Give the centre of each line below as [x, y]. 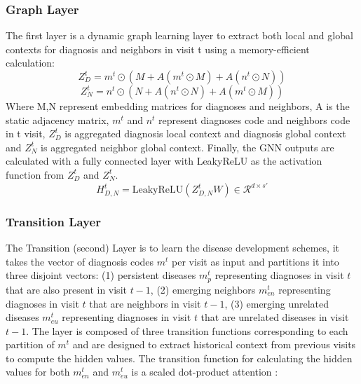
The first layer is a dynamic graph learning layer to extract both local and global [179, 35]
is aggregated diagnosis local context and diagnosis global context [205, 133]
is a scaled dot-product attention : [205, 372]
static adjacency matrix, [57, 119]
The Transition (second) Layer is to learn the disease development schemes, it [172, 248]
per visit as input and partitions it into [256, 261]
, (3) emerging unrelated [277, 303]
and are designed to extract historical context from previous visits [214, 344]
